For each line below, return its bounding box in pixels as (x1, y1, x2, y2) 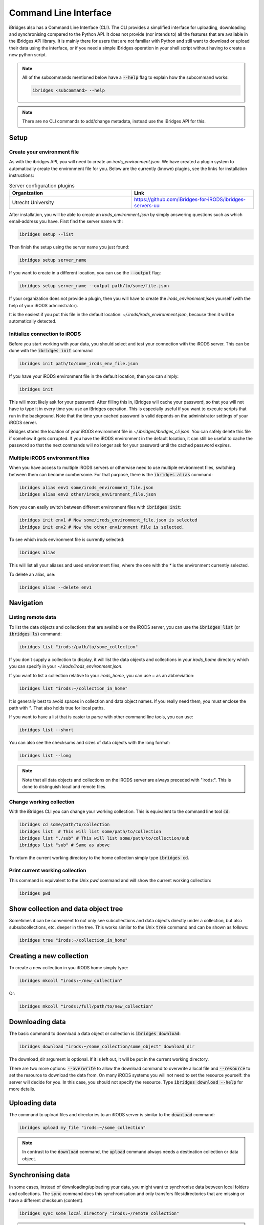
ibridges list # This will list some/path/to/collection (19, 829, 161, 834)
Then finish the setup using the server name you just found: (9, 244, 130, 250)
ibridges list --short (19, 727, 74, 733)
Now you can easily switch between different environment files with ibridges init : (9, 504, 182, 510)
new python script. (9, 52, 47, 58)
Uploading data (9, 1099, 57, 1107)
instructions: (9, 172, 34, 178)
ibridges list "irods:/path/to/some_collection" (19, 644, 138, 649)
